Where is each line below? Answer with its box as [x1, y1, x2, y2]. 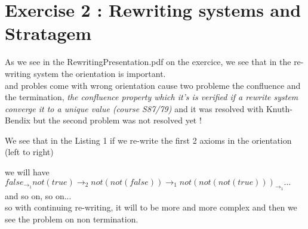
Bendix [5, 114, 30, 126]
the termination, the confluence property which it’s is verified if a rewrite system [5, 91, 298, 103]
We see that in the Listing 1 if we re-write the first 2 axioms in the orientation [5, 134, 292, 146]
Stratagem [5, 21, 92, 45]
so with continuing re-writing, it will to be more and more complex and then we [5, 201, 297, 213]
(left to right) [5, 146, 54, 158]
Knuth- [266, 102, 292, 114]
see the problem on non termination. [5, 213, 138, 225]
